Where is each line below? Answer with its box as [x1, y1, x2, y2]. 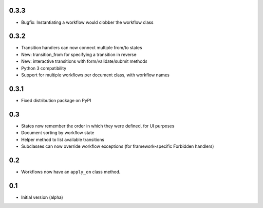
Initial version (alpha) [21, 194, 63, 200]
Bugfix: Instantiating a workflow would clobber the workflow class [21, 19, 153, 25]
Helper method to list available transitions [21, 137, 105, 142]
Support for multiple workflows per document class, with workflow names [21, 72, 170, 78]
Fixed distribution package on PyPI [21, 97, 91, 103]
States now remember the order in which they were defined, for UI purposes [21, 123, 175, 129]
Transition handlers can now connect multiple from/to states [21, 45, 142, 51]
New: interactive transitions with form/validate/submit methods [21, 58, 148, 64]
